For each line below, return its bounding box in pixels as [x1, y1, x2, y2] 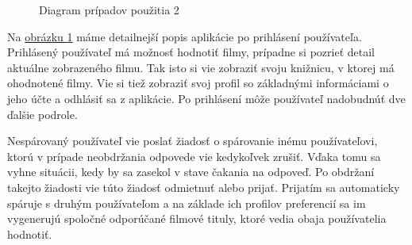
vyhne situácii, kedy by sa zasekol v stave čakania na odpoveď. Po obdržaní [7, 163, 375, 180]
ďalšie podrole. [7, 105, 78, 122]
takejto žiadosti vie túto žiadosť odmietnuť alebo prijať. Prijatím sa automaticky [7, 178, 400, 195]
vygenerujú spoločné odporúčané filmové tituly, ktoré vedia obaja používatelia [7, 210, 387, 227]
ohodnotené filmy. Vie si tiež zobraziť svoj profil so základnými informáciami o [7, 75, 389, 91]
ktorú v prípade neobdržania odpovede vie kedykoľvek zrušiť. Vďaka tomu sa [7, 147, 381, 164]
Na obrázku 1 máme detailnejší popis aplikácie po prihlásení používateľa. [7, 28, 362, 44]
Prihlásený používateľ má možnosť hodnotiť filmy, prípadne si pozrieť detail [7, 44, 375, 60]
